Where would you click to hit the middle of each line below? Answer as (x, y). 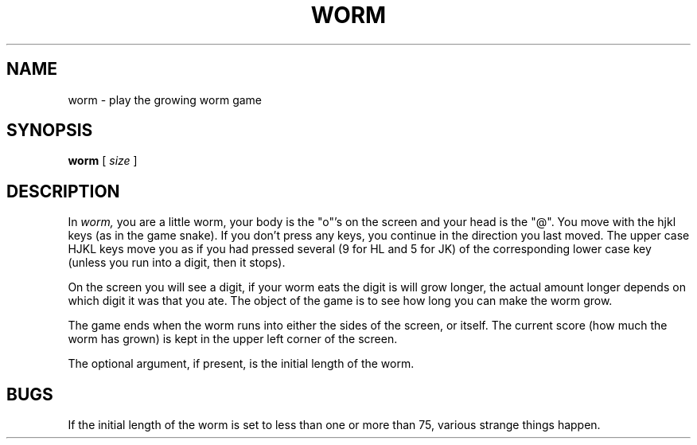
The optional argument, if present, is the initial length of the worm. (241, 364)
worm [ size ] (103, 161)
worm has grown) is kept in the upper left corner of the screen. (233, 339)
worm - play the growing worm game (165, 100)
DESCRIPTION (63, 191)
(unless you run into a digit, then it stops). (177, 263)
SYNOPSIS (50, 131)
